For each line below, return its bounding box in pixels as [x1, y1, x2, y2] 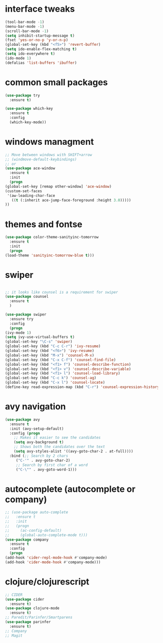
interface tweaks [5, 3, 75, 15]
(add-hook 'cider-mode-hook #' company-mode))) [5, 560, 101, 565]
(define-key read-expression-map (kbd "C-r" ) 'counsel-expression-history [5, 385, 160, 390]
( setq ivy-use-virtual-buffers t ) [5, 335, 75, 340]
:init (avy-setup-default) [9, 426, 64, 431]
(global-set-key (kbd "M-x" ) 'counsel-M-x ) [5, 352, 95, 358]
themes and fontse [5, 218, 82, 230]
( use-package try [5, 93, 40, 98]
